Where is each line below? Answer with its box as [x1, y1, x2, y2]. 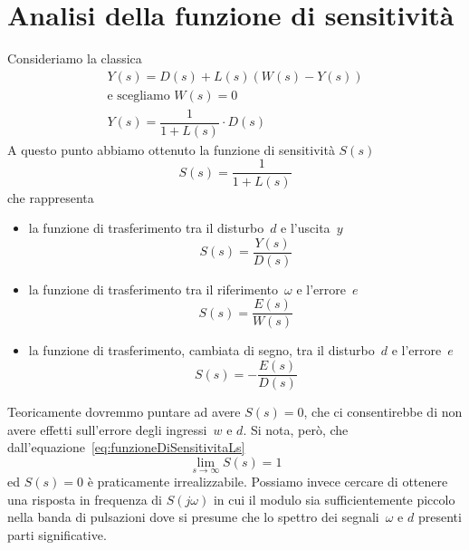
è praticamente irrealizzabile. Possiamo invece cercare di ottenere [87, 472, 448, 491]
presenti [417, 507, 462, 526]
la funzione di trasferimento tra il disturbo [28, 218, 264, 237]
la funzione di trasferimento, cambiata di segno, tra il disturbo [28, 341, 375, 360]
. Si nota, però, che [243, 420, 349, 439]
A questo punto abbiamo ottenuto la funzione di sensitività [7, 140, 335, 159]
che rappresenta [7, 188, 94, 207]
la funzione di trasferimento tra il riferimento [28, 279, 279, 298]
